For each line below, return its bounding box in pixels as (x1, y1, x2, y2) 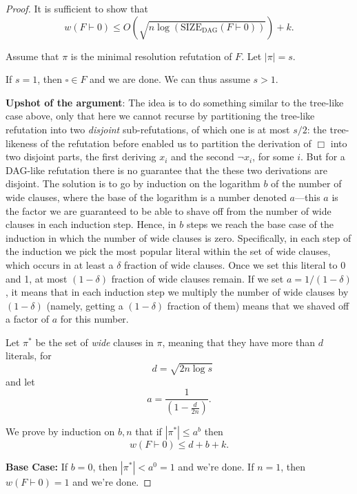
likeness (6, 135, 38, 150)
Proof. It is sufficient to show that (6, 1, 149, 15)
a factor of (6, 312, 50, 326)
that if (135, 424, 162, 439)
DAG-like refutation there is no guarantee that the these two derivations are (6, 162, 327, 177)
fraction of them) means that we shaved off (167, 298, 349, 312)
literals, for (6, 348, 52, 363)
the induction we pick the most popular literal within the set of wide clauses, (6, 244, 331, 258)
